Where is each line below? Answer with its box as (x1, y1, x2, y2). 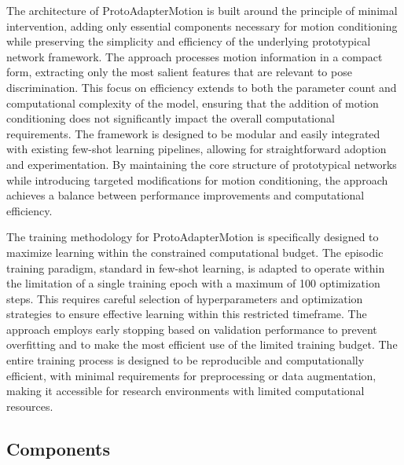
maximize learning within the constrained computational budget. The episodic (6, 243, 384, 260)
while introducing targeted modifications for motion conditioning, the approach (6, 171, 388, 188)
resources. (6, 397, 53, 414)
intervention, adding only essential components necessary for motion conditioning (6, 17, 398, 34)
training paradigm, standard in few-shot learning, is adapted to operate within (6, 259, 385, 276)
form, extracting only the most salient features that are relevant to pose (6, 64, 352, 80)
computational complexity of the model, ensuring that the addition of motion (6, 94, 379, 111)
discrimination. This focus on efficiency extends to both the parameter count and (6, 79, 397, 95)
